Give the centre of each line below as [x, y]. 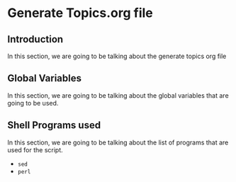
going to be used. [33, 103]
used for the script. [35, 149]
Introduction [35, 39]
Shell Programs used [54, 125]
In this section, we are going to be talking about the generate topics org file [117, 56]
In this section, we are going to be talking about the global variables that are [118, 95]
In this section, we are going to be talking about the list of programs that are [118, 142]
